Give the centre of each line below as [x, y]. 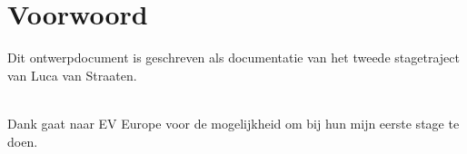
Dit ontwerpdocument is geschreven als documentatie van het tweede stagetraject [233, 58]
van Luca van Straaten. [72, 75]
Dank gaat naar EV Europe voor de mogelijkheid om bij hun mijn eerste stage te [233, 123]
